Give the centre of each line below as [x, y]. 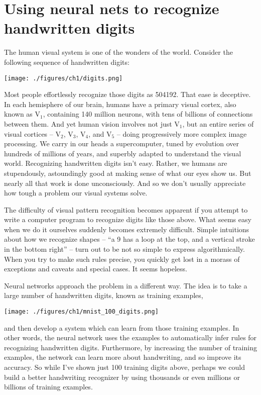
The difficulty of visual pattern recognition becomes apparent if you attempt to [126, 209]
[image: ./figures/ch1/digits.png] [63, 78]
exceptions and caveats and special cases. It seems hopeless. [96, 269]
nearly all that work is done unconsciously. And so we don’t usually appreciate [125, 183]
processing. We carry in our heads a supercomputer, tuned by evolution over [122, 143]
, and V [100, 133]
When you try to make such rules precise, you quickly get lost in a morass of [122, 259]
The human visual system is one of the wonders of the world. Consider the [118, 52]
